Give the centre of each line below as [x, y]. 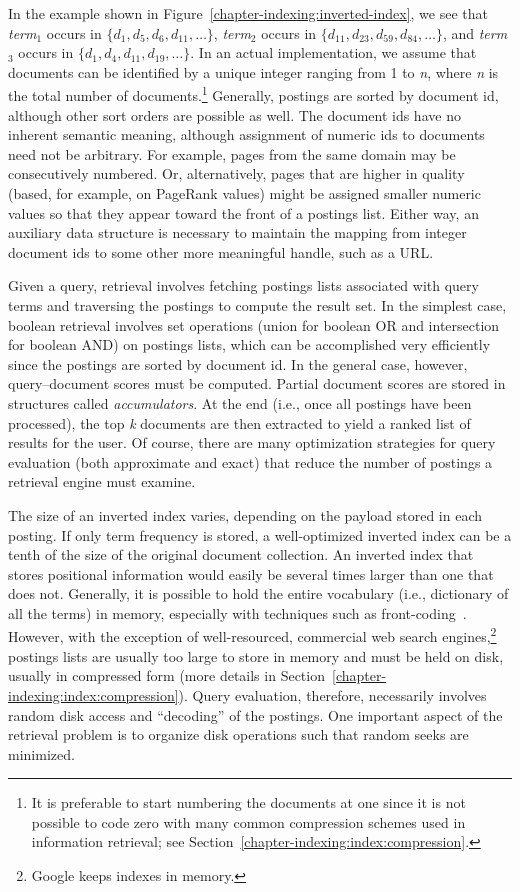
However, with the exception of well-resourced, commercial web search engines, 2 [252, 635]
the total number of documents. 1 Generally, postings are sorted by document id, [253, 94]
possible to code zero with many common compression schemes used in [248, 821]
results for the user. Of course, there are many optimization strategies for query [252, 442]
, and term [475, 32]
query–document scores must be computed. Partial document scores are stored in [257, 383]
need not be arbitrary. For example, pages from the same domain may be [232, 153]
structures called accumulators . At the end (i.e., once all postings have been [240, 402]
